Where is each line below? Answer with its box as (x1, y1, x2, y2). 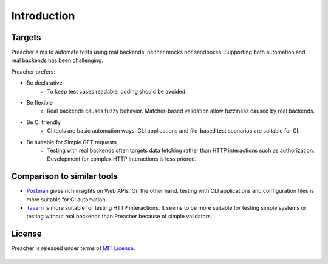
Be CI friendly (26, 119, 61, 126)
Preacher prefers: (11, 68, 56, 75)
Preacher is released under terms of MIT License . (11, 245, 135, 252)
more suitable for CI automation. (26, 195, 108, 203)
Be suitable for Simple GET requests (26, 138, 117, 145)
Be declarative (26, 79, 63, 86)
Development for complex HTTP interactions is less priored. (47, 155, 197, 162)
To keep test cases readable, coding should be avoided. (47, 88, 188, 95)
